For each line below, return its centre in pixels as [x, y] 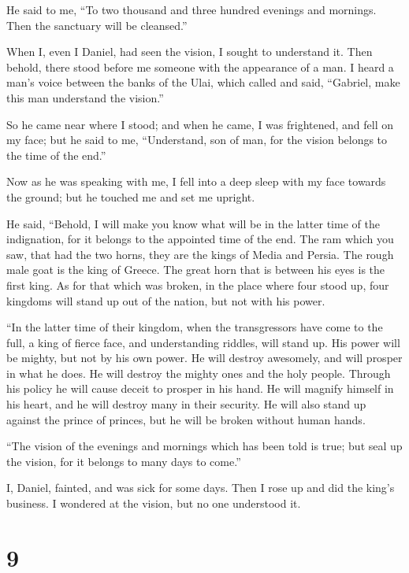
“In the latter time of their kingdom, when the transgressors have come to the [195, 327]
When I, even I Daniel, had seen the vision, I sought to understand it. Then [190, 52]
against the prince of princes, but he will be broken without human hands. [186, 419]
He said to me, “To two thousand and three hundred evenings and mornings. [191, 9]
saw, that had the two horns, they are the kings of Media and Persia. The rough [200, 254]
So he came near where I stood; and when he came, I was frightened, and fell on [200, 124]
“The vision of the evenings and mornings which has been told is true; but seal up [204, 446]
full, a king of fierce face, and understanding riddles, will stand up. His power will [203, 342]
